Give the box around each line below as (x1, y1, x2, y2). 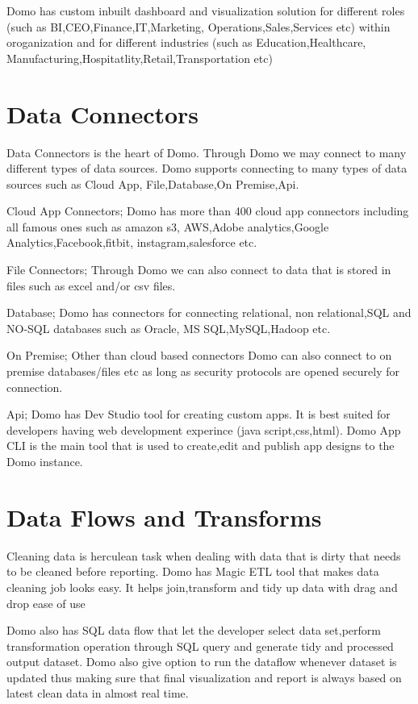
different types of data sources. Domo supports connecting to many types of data (6, 160, 408, 177)
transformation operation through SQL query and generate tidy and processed (6, 637, 394, 654)
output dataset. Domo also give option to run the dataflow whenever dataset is (6, 653, 397, 670)
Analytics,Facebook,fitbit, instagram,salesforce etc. (6, 234, 257, 251)
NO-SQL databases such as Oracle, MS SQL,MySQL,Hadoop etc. (6, 319, 331, 336)
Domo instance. (6, 453, 83, 469)
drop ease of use (6, 594, 86, 611)
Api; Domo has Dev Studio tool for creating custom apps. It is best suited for (6, 406, 391, 423)
